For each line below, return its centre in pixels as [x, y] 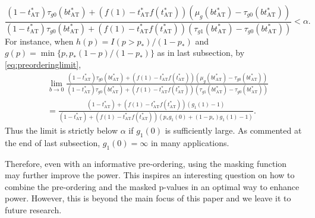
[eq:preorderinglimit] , [43, 64]
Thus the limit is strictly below [62, 130]
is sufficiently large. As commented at [233, 130]
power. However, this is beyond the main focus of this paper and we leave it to [148, 198]
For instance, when [39, 41]
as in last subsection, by [201, 53]
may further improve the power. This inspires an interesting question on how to [150, 175]
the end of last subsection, [53, 142]
